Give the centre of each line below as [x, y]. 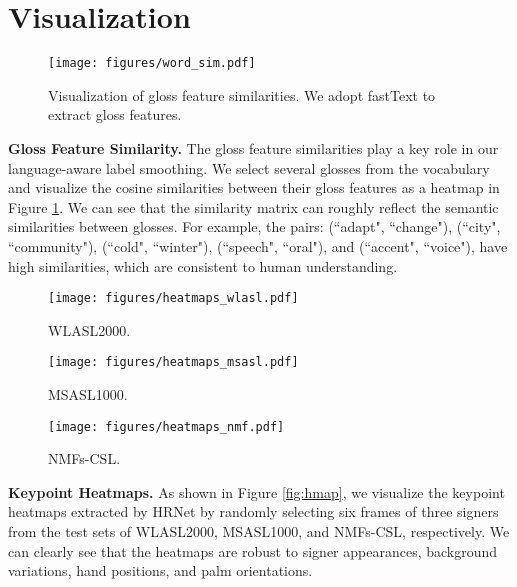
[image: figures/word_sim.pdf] [152, 63]
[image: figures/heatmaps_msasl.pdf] [173, 362]
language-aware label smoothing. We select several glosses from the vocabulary [249, 167]
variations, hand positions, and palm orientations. [160, 570]
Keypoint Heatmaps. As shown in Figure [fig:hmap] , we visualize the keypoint [256, 491]
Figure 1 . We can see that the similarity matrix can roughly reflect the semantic [253, 206]
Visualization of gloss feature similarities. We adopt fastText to [242, 94]
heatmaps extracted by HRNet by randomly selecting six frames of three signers [253, 511]
